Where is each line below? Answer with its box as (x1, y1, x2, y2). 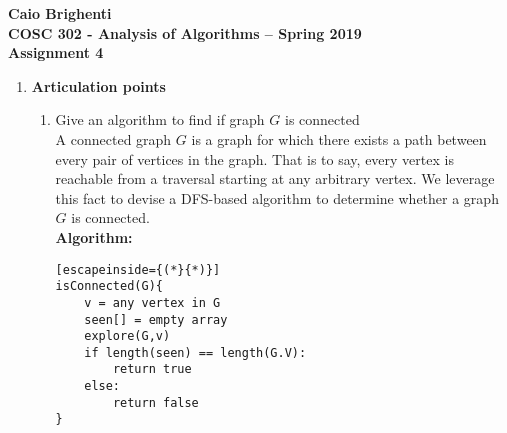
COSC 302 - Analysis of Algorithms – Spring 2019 (8, 22, 362, 43)
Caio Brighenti (8, 3, 112, 23)
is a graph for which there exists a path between (191, 128, 487, 149)
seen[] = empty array (84, 312, 228, 327)
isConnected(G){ (55, 279, 163, 294)
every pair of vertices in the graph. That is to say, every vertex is (55, 148, 454, 169)
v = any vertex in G (84, 295, 221, 310)
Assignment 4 (8, 42, 104, 63)
